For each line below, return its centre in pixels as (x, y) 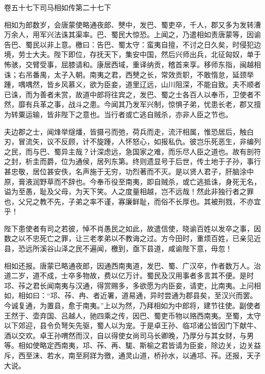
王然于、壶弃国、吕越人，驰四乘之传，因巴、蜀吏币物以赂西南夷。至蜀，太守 (132, 315)
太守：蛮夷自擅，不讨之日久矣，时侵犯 (189, 44)
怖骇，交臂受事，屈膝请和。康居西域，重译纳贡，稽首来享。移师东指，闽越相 (132, 64)
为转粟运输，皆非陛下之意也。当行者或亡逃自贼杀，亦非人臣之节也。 (118, 114)
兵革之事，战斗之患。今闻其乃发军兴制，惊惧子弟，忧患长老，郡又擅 (147, 104)
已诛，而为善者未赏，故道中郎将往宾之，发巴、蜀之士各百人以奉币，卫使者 (129, 94)
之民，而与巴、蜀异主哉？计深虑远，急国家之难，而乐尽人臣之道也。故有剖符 (132, 151)
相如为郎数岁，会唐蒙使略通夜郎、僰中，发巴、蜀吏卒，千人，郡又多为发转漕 (132, 24)
